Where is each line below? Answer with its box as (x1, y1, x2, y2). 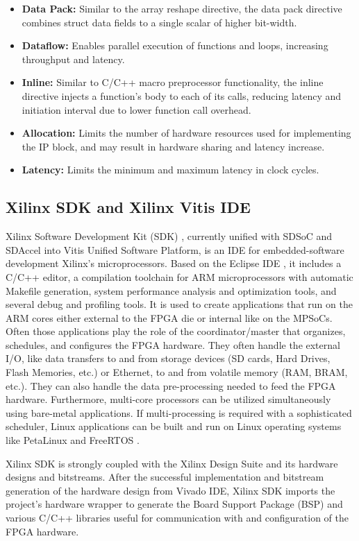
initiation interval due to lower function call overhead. (22, 102, 251, 117)
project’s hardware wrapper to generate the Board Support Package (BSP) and (6, 497, 343, 511)
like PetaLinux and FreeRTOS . (6, 433, 140, 447)
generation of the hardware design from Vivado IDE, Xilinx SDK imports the (6, 483, 335, 497)
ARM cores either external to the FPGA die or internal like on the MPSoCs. (6, 310, 333, 325)
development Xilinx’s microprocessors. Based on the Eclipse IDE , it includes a (6, 256, 342, 270)
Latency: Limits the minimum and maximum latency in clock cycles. (22, 162, 319, 177)
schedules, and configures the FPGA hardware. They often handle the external (6, 337, 340, 352)
